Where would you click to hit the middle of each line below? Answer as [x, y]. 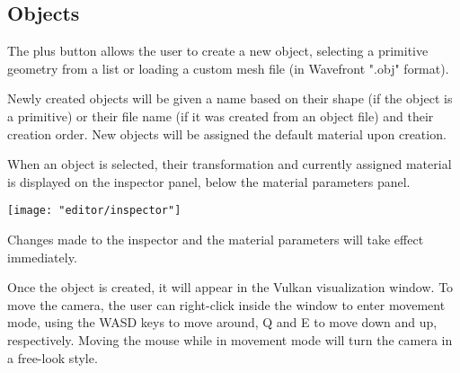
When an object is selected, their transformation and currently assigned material [230, 164]
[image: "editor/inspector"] [94, 211]
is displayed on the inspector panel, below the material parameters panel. [209, 181]
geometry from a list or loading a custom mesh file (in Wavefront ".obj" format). [228, 68]
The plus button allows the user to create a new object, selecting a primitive [218, 51]
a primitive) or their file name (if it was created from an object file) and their [221, 115]
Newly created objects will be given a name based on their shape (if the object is [230, 98]
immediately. [42, 257]
